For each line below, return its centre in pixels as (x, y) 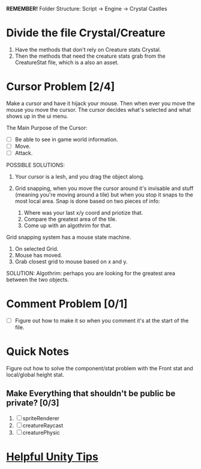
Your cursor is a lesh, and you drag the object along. (79, 177)
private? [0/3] (33, 403)
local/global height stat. (35, 375)
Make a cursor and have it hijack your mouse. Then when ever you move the (100, 103)
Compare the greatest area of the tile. (70, 219)
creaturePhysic (41, 432)
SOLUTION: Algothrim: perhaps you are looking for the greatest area (91, 274)
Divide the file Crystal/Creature (86, 33)
